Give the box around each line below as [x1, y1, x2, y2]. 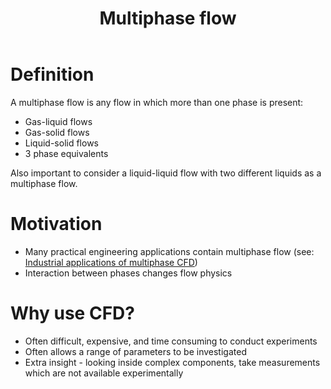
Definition [10, 63, 95, 86]
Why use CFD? [10, 302, 135, 325]
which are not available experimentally [24, 367, 184, 379]
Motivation [10, 213, 103, 236]
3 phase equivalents [24, 147, 109, 159]
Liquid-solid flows [24, 137, 99, 149]
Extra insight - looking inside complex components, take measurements [24, 356, 321, 368]
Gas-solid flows [24, 126, 90, 138]
